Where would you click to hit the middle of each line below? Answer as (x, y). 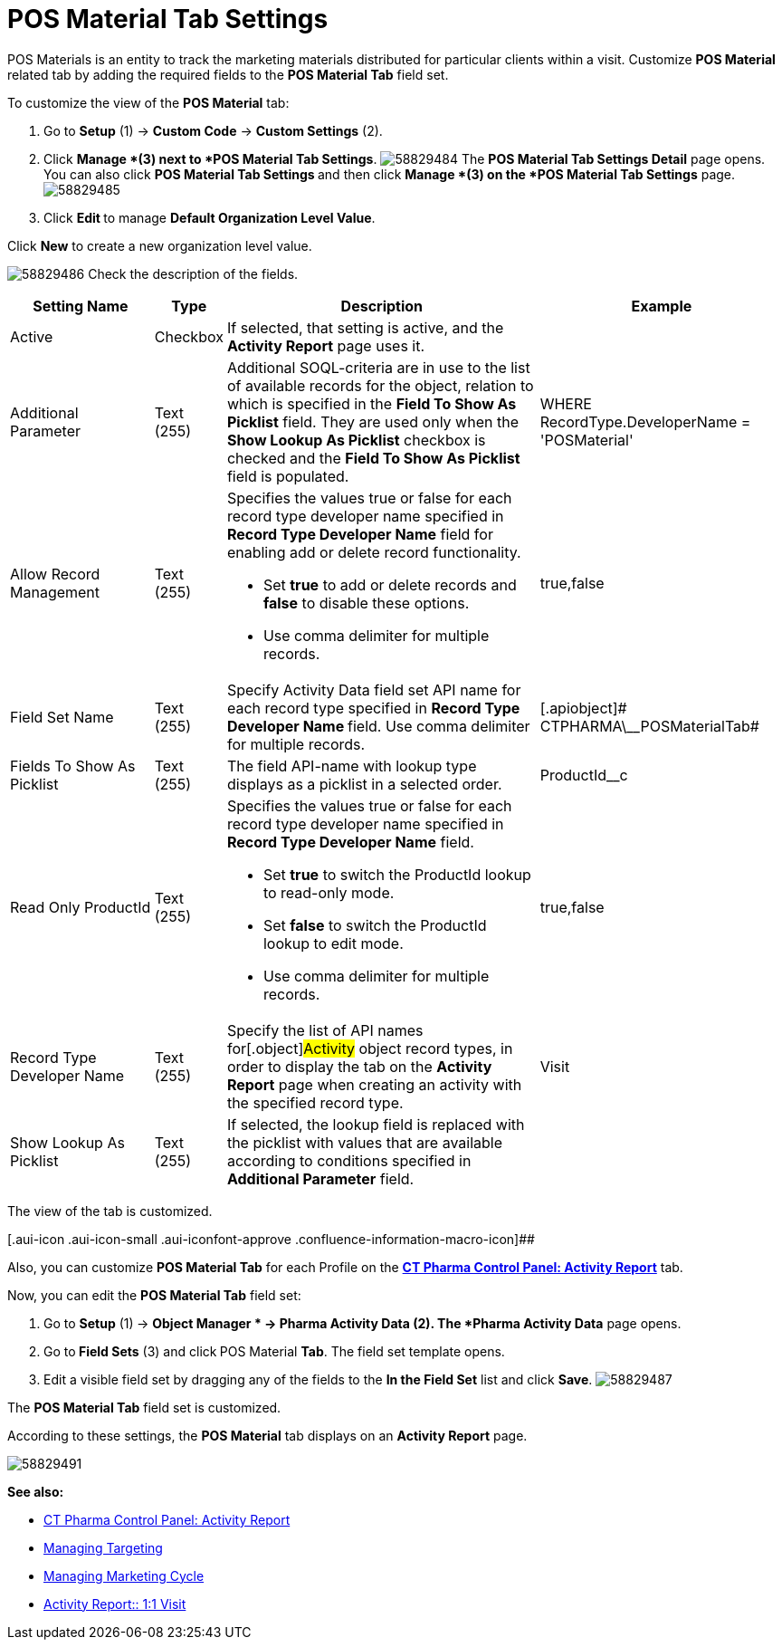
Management (55, 592)
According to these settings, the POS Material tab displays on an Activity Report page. (267, 1435)
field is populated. (288, 476)
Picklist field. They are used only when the (372, 421)
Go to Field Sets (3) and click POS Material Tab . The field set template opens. (274, 1351)
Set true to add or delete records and (390, 584)
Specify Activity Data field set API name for (374, 689)
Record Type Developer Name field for (360, 534)
